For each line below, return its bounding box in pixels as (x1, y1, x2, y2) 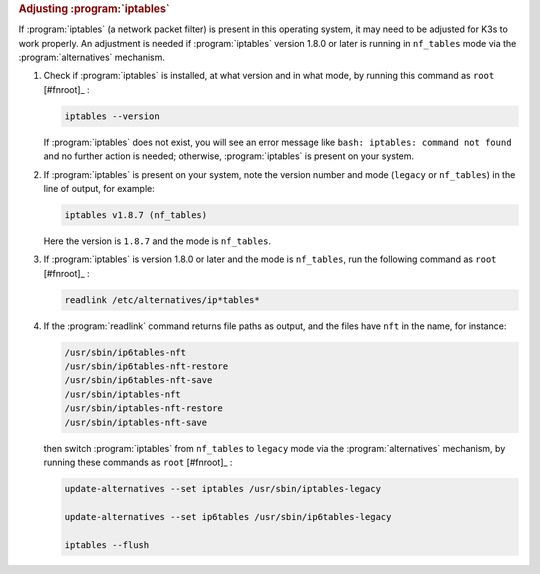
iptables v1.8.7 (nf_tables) (64, 209, 208, 220)
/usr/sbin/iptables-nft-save (64, 416, 208, 428)
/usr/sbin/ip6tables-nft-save (64, 375, 213, 386)
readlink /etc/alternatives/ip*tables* (64, 294, 260, 305)
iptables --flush (64, 539, 150, 550)
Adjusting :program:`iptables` (18, 2, 170, 15)
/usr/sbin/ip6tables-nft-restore (64, 361, 229, 372)
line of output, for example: (43, 182, 155, 194)
